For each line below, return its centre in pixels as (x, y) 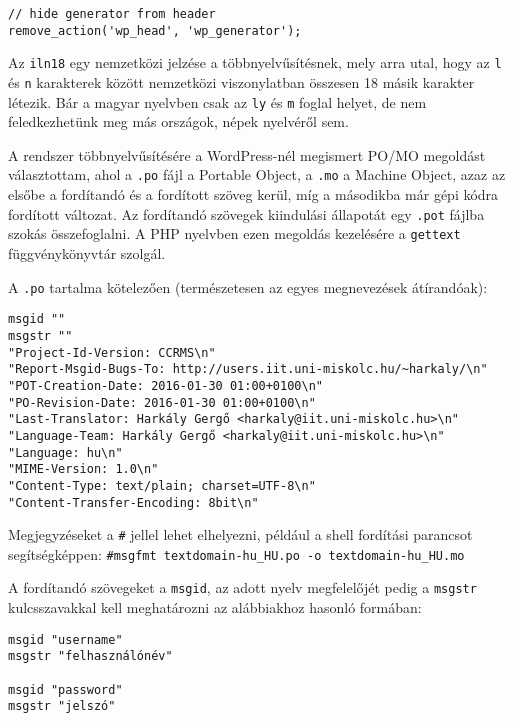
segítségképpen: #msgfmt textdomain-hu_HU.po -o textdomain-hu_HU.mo (236, 553)
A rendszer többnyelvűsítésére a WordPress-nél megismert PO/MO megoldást (247, 154)
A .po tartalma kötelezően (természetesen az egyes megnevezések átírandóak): (248, 286)
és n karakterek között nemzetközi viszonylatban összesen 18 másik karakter (241, 81)
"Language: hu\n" (65, 452)
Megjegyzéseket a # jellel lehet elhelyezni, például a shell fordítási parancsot (240, 534)
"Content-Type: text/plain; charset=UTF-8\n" (162, 485)
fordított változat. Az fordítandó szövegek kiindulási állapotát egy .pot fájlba (246, 213)
